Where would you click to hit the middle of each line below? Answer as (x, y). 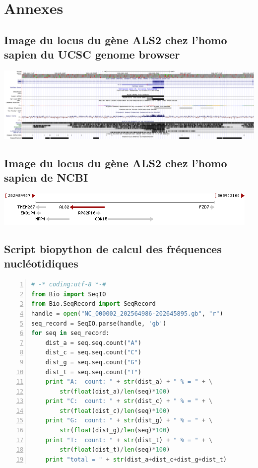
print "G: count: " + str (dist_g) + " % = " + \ (129, 421)
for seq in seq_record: (70, 333)
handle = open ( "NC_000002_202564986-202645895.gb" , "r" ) (127, 313)
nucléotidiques (41, 263)
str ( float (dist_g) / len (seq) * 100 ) (115, 431)
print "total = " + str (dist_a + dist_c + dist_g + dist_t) (136, 459)
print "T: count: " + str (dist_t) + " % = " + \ (129, 440)
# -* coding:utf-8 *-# (69, 285)
